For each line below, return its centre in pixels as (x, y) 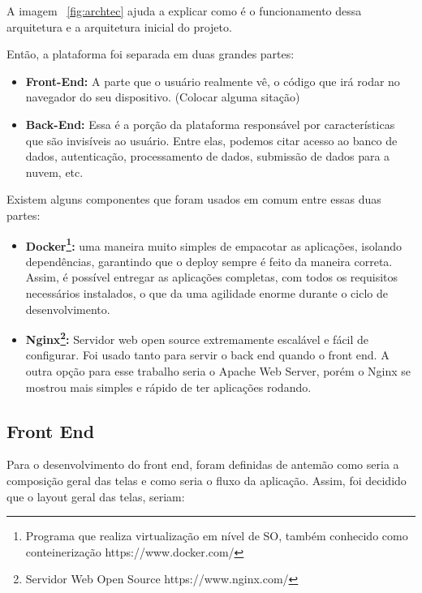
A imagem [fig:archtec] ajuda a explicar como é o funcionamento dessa (184, 11)
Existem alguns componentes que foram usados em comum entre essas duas (194, 199)
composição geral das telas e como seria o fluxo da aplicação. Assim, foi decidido (207, 480)
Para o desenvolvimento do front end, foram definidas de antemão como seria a (203, 464)
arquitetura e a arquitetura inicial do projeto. (119, 26)
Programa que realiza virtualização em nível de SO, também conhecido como (217, 536)
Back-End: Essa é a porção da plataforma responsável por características (210, 124)
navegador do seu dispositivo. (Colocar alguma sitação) (163, 97)
